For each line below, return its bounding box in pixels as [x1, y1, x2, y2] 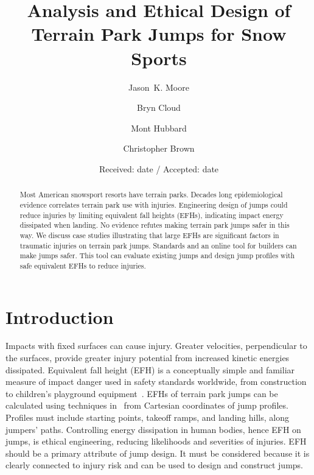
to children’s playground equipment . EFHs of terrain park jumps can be [5, 387, 278, 399]
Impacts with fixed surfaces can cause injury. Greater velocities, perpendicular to [5, 339, 307, 352]
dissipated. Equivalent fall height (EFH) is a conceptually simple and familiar [5, 363, 295, 376]
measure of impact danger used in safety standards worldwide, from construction [5, 375, 307, 388]
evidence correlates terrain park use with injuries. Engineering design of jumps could [19, 199, 288, 209]
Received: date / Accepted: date [99, 162, 219, 175]
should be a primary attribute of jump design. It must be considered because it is [5, 446, 310, 459]
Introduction [5, 304, 114, 329]
